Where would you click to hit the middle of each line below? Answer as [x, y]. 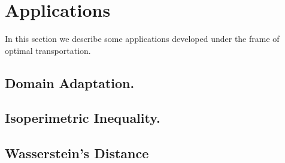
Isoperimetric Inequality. [83, 118]
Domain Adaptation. [70, 82]
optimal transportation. [48, 50]
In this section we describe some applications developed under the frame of [142, 39]
